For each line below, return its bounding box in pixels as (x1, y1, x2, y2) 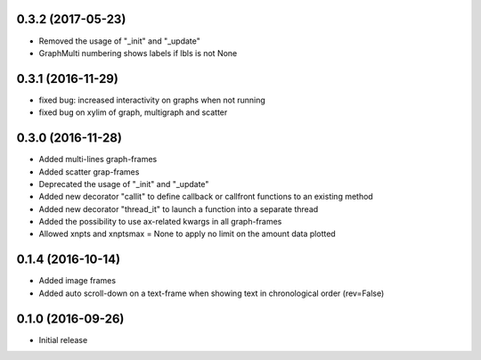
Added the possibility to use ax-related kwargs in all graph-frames (38, 217, 282, 227)
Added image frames (38, 275, 116, 286)
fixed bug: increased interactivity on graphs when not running (38, 94, 266, 105)
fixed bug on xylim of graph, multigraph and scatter (38, 107, 228, 118)
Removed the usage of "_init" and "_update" (38, 36, 200, 46)
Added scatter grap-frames (38, 166, 140, 177)
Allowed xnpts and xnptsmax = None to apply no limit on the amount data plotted (38, 228, 336, 240)
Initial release (38, 334, 88, 345)
